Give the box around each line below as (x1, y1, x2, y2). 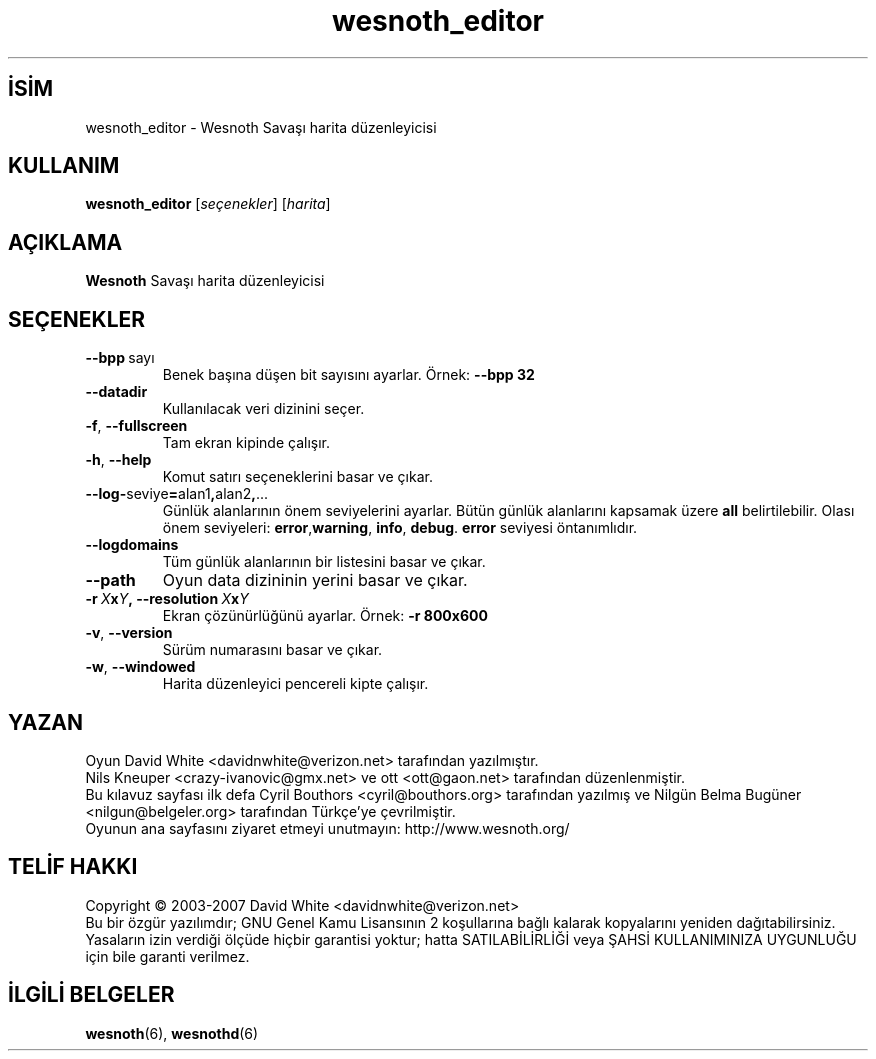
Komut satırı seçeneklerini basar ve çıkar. (162, 468, 433, 486)
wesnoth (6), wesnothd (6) (85, 1024, 259, 1042)
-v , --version (85, 624, 173, 642)
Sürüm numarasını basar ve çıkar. (162, 641, 383, 659)
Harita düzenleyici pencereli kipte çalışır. (162, 675, 429, 693)
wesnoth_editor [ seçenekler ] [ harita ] (85, 195, 331, 213)
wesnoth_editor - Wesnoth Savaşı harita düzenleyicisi (85, 118, 437, 136)
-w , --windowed (85, 658, 196, 676)
